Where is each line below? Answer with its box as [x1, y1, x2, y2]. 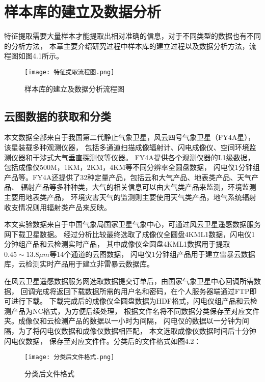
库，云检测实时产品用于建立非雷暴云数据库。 [4, 258, 154, 269]
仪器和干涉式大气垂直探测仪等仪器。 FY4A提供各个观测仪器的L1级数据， [11, 152, 255, 162]
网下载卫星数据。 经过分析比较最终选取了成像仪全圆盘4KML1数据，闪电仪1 [4, 228, 255, 239]
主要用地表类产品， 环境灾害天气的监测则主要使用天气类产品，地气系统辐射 [4, 191, 256, 202]
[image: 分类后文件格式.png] [24, 354, 115, 361]
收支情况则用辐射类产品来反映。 [4, 201, 111, 212]
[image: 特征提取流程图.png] [24, 68, 115, 76]
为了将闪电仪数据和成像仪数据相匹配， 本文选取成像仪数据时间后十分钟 [18, 326, 256, 336]
